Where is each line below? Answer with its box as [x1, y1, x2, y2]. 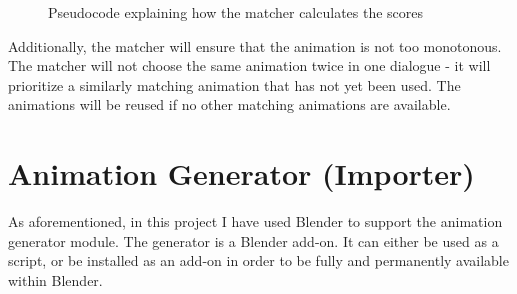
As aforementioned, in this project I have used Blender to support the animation [8, 211, 503, 232]
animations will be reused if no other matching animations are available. [8, 94, 451, 115]
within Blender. [8, 269, 103, 290]
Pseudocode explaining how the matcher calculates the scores [48, 2, 424, 22]
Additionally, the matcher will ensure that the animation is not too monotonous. [8, 35, 502, 56]
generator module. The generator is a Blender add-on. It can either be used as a [8, 230, 499, 251]
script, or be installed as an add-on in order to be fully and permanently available [8, 250, 509, 271]
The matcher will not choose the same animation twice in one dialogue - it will [8, 55, 491, 76]
